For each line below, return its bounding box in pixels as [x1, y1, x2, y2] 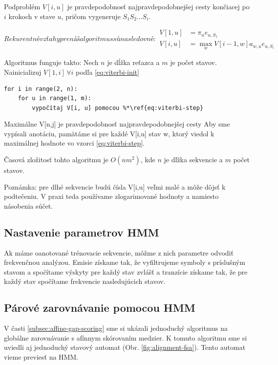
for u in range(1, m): [18, 95, 91, 102]
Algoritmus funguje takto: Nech [4, 57, 99, 67]
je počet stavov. [170, 57, 217, 67]
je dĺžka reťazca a [107, 57, 160, 67]
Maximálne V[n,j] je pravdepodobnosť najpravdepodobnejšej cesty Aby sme [4, 119, 230, 129]
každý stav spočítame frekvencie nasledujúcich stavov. [4, 276, 166, 286]
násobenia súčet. [4, 200, 53, 211]
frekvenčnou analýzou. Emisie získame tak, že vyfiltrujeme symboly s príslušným [4, 257, 245, 267]
